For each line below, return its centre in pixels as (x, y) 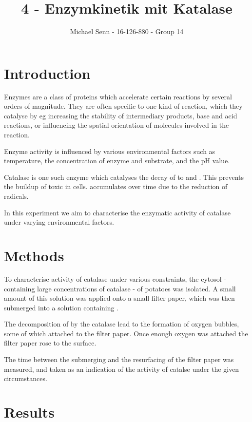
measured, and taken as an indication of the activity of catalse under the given (122, 369)
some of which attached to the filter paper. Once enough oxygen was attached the (126, 333)
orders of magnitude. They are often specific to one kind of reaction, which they (123, 106)
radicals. (16, 196)
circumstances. (26, 378)
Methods (34, 255)
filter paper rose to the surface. (50, 343)
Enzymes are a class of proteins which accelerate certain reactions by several (118, 96)
